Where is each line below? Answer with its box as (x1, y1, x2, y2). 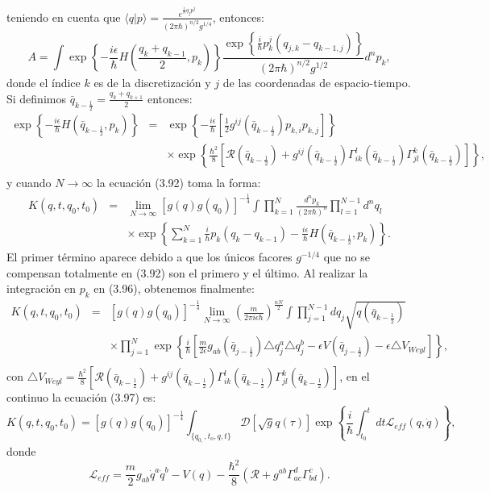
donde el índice (6, 73, 81, 90)
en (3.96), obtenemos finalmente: (93, 280, 255, 297)
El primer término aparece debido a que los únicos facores (6, 248, 293, 265)
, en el (339, 368, 370, 385)
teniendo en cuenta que (6, 8, 121, 25)
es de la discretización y (93, 73, 211, 90)
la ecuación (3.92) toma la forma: (96, 174, 261, 191)
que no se (323, 248, 370, 265)
